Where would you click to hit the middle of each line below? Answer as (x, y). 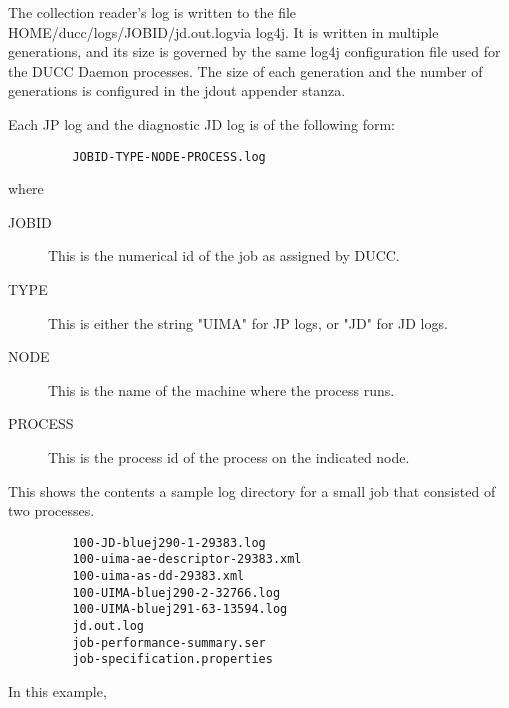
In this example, (57, 691)
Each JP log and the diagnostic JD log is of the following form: (201, 123)
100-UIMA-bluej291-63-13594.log (180, 609)
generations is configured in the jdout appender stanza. (177, 90)
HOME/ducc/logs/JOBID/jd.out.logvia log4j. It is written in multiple (223, 31)
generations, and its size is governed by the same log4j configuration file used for (254, 51)
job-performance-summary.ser (169, 642)
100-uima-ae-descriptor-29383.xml (187, 559)
